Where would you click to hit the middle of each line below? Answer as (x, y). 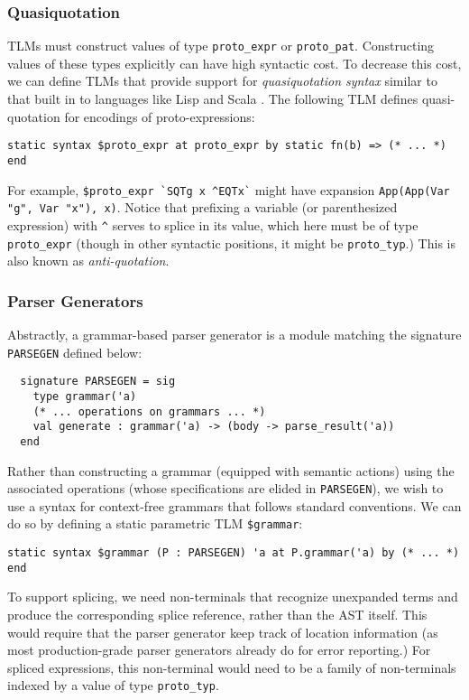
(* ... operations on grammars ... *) (149, 411)
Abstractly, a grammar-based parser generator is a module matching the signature (234, 334)
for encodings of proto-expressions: (160, 116)
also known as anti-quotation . (88, 261)
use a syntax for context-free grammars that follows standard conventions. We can (234, 505)
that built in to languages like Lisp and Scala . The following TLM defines (213, 99)
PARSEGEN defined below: (75, 352)
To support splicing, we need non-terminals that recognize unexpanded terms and (233, 597)
